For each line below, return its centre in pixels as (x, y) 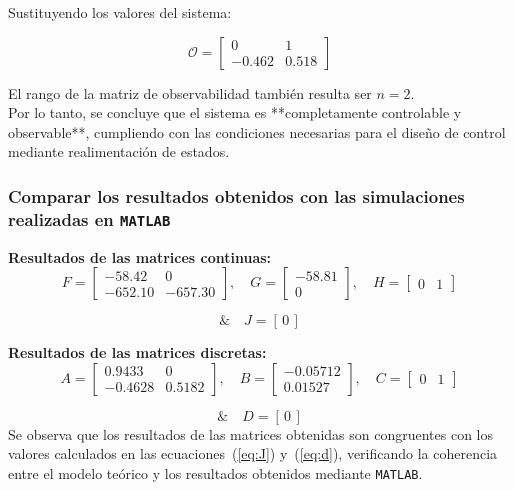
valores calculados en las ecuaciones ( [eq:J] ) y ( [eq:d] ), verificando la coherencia (253, 453)
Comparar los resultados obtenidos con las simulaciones (236, 195)
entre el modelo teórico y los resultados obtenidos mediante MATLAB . (215, 473)
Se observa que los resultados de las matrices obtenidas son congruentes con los (251, 433)
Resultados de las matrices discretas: (137, 352)
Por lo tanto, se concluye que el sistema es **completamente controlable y (235, 112)
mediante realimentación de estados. (119, 151)
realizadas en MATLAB (89, 218)
